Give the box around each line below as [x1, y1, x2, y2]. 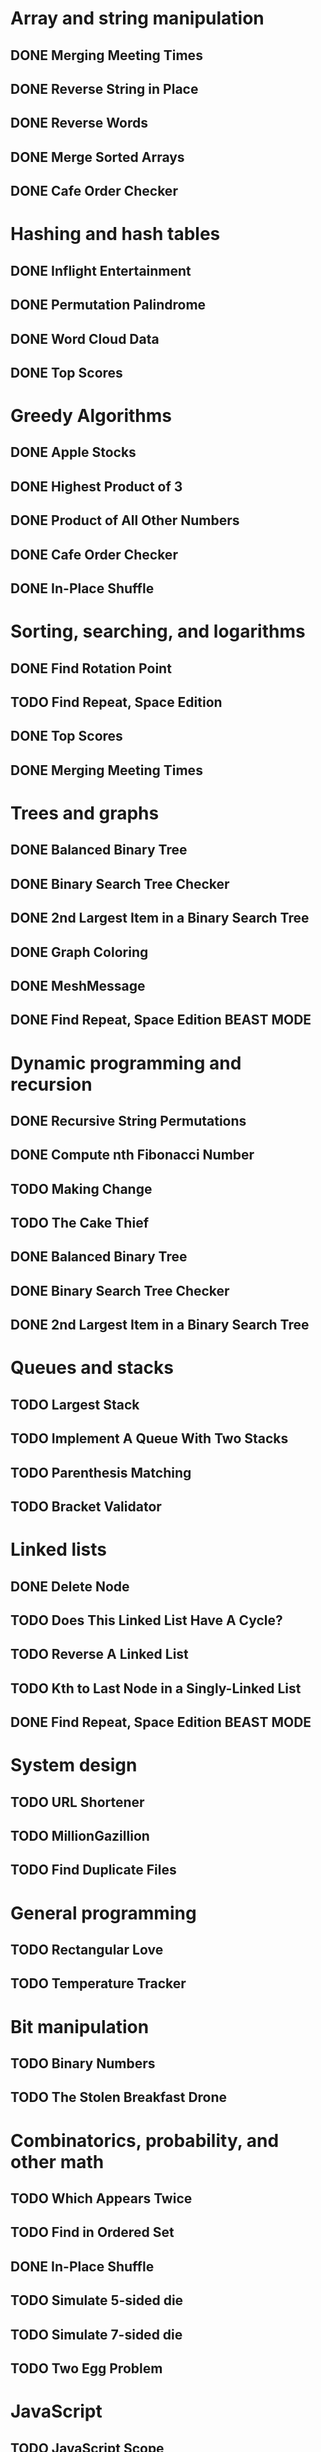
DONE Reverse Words [10, 115, 148, 132]
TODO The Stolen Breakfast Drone [10, 2089, 228, 2106]
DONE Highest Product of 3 [10, 478, 183, 495]
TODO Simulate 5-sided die [10, 2292, 184, 2309]
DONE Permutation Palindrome [10, 297, 207, 314]
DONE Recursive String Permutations [10, 1112, 247, 1129]
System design [10, 1754, 138, 1777]
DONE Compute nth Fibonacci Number [10, 1147, 255, 1164]
